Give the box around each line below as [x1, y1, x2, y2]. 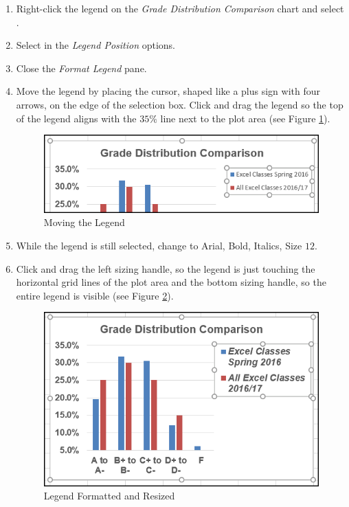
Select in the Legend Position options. [16, 38, 176, 52]
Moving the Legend [43, 215, 125, 229]
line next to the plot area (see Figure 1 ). [160, 111, 330, 125]
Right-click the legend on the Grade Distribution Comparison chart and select [16, 1, 344, 15]
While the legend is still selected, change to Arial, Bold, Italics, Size [16, 238, 302, 252]
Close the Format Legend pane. [16, 60, 147, 75]
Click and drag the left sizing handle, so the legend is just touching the [16, 261, 315, 275]
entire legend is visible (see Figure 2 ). [16, 288, 174, 302]
